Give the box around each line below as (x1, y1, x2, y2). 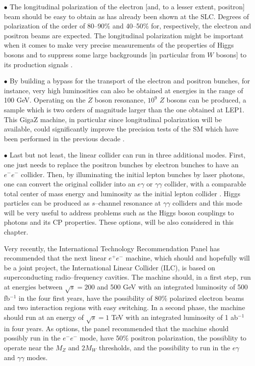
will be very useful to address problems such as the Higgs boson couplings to (4, 207, 234, 217)
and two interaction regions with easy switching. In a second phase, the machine (4, 302, 245, 313)
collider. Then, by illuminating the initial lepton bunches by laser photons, (21, 169, 245, 179)
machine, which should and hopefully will (126, 253, 250, 263)
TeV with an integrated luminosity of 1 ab (111, 312, 238, 322)
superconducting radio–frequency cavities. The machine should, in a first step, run (4, 272, 251, 282)
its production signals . (4, 59, 73, 69)
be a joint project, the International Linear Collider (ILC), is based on (4, 262, 215, 272)
